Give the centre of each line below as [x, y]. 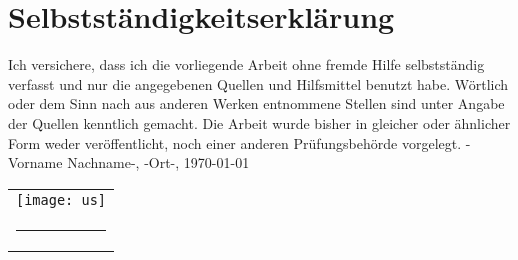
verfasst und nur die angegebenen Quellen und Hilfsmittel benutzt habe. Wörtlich [258, 83]
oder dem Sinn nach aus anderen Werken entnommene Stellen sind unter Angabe [256, 103]
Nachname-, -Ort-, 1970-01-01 [158, 162]
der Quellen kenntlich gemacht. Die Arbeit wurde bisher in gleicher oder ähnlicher [259, 122]
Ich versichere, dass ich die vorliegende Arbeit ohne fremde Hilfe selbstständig [246, 64]
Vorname [35, 162]
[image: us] [61, 199]
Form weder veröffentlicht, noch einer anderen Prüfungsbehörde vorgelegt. [235, 142]
